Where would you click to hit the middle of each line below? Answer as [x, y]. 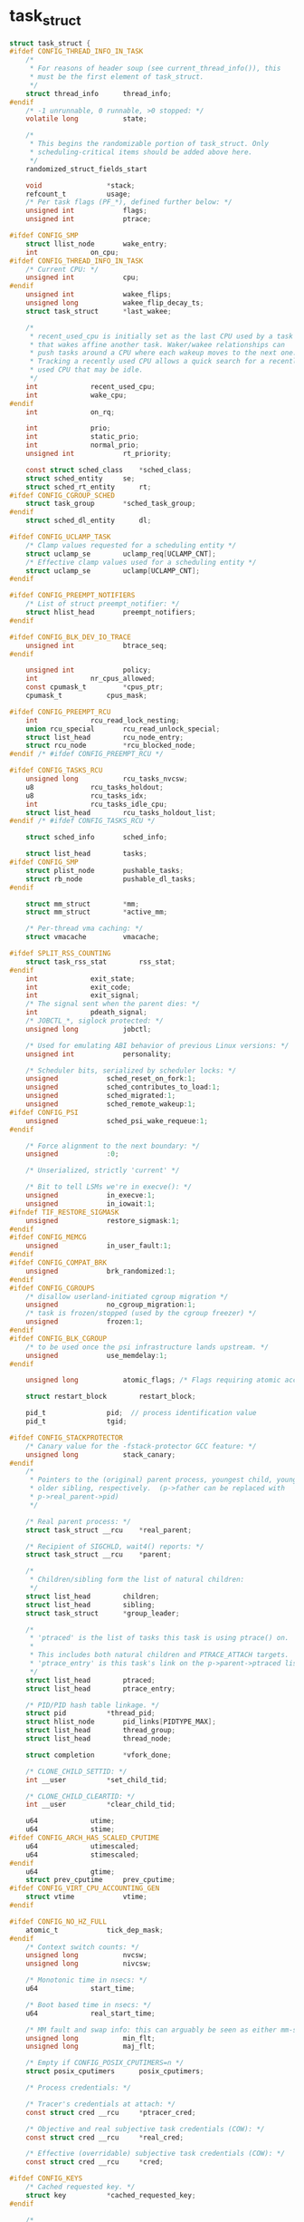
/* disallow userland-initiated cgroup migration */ [127, 1296]
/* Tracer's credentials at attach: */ [101, 2104]
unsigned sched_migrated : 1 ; [101, 1096]
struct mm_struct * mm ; [83, 904]
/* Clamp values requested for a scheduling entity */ [131, 545]
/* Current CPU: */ [62, 269]
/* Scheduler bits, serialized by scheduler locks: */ [131, 1071]
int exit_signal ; [83, 995]
